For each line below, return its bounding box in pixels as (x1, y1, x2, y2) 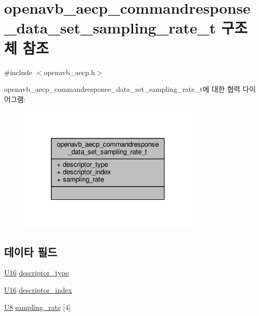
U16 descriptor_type (4, 267, 69, 278)
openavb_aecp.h (44, 66, 95, 77)
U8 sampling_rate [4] (4, 301, 71, 312)
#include (4, 66, 33, 77)
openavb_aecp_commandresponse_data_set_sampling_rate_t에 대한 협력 (4, 84, 240, 94)
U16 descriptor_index (4, 284, 72, 295)
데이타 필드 (4, 243, 57, 259)
